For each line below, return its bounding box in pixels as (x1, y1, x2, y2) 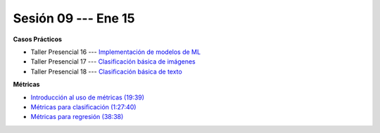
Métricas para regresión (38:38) (30, 113, 124, 121)
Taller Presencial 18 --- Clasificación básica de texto (30, 67, 182, 76)
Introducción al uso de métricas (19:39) (30, 93, 144, 101)
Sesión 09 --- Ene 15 (13, 10, 135, 26)
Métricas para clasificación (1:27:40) (30, 102, 137, 111)
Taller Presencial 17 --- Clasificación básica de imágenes (30, 57, 196, 66)
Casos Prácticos (13, 35, 63, 43)
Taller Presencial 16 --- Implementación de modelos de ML (30, 48, 201, 56)
